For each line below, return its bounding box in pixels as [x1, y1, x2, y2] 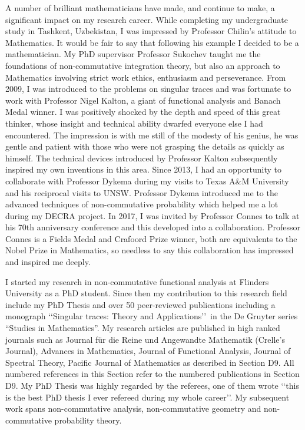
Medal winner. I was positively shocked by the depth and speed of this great [5, 105, 281, 118]
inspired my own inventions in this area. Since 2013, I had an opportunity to [5, 163, 281, 176]
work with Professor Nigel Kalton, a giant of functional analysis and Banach [5, 94, 281, 106]
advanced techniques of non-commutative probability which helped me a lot [5, 198, 279, 210]
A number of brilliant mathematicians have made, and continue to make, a [5, 2, 275, 14]
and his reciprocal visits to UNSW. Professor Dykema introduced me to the [5, 186, 278, 199]
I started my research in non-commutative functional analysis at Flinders [5, 275, 269, 287]
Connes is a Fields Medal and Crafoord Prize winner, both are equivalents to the [5, 232, 297, 244]
